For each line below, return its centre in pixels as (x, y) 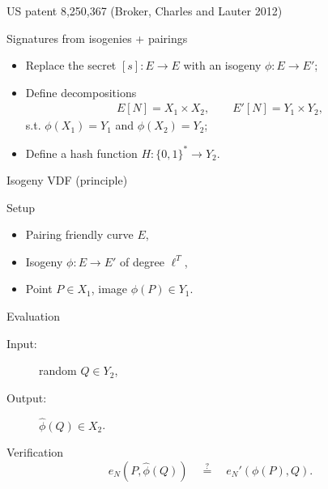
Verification (35, 452)
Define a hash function (81, 153)
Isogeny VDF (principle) (67, 180)
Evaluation (33, 316)
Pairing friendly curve (79, 234)
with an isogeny (222, 65)
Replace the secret (71, 65)
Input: (22, 343)
